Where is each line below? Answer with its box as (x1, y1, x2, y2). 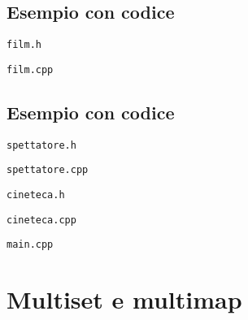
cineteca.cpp (7, 214, 76, 226)
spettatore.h (7, 139, 76, 151)
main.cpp (7, 239, 54, 251)
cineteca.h (7, 189, 65, 201)
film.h (7, 39, 41, 51)
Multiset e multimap (7, 283, 242, 316)
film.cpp (7, 63, 54, 76)
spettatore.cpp (7, 164, 89, 176)
